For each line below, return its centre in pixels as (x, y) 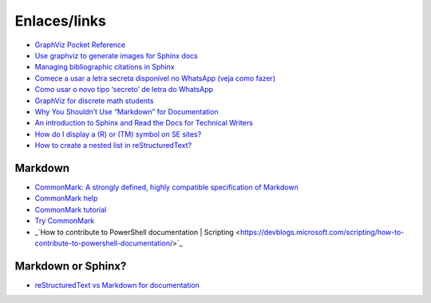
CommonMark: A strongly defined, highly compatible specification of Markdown (166, 187)
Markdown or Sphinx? (71, 266)
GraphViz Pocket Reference (80, 45)
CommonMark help (66, 198)
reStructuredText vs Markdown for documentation (117, 285)
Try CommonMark (65, 221)
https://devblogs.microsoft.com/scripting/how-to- (322, 232)
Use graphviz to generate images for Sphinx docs (117, 55)
